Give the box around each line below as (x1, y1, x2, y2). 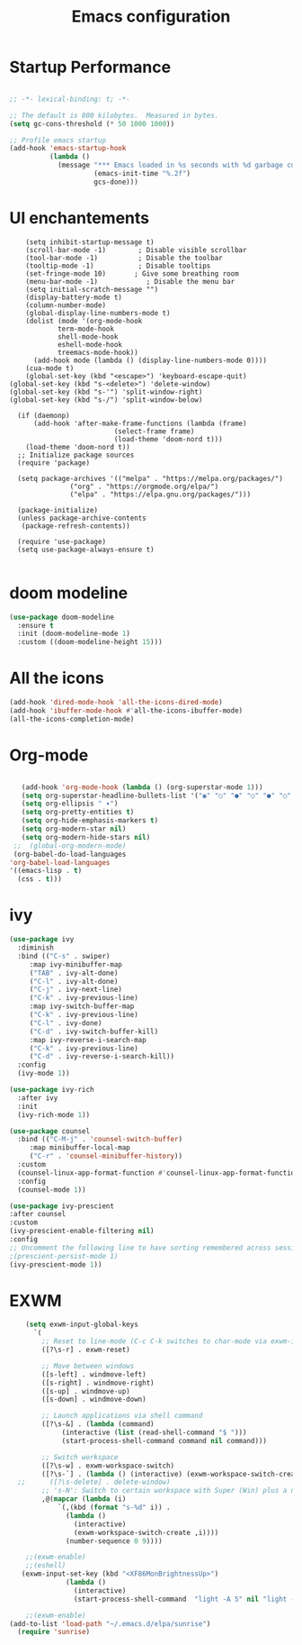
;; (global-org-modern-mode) (13, 841, 127, 850)
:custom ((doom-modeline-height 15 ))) (17, 638, 164, 647)
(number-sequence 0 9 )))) (66, 1536, 164, 1546)
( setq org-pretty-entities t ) (21, 808, 135, 817)
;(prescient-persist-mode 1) (9, 1251, 119, 1260)
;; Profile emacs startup (9, 135, 106, 145)
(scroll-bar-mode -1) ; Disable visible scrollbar (25, 245, 247, 254)
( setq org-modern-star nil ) (21, 824, 127, 834)
